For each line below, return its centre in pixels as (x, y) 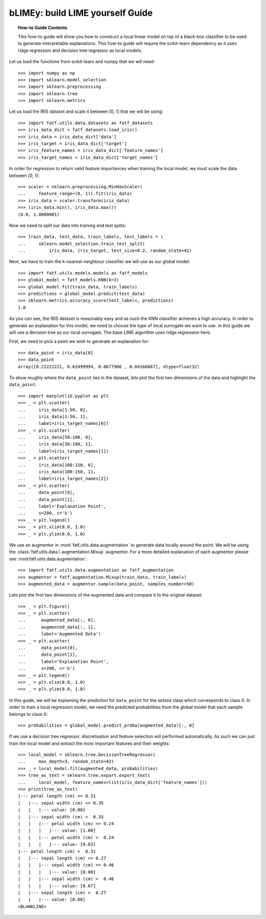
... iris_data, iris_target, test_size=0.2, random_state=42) (105, 251)
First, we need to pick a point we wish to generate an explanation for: (79, 341)
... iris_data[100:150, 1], (57, 472)
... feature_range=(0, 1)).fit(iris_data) (75, 194)
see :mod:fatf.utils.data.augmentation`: (48, 559)
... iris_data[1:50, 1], (53, 416)
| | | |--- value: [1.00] (57, 831)
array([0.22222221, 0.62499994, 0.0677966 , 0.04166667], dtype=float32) (109, 367)
